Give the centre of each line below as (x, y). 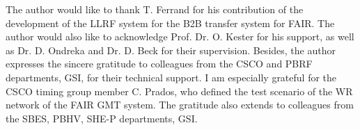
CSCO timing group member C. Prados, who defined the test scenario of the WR (179, 91)
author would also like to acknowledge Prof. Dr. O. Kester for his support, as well (180, 36)
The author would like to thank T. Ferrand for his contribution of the (155, 9)
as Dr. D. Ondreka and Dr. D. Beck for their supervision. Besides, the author (171, 50)
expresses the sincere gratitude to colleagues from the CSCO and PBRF (159, 64)
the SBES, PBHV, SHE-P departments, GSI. (102, 118)
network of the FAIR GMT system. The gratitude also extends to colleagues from (180, 105)
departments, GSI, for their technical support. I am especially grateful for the (171, 77)
